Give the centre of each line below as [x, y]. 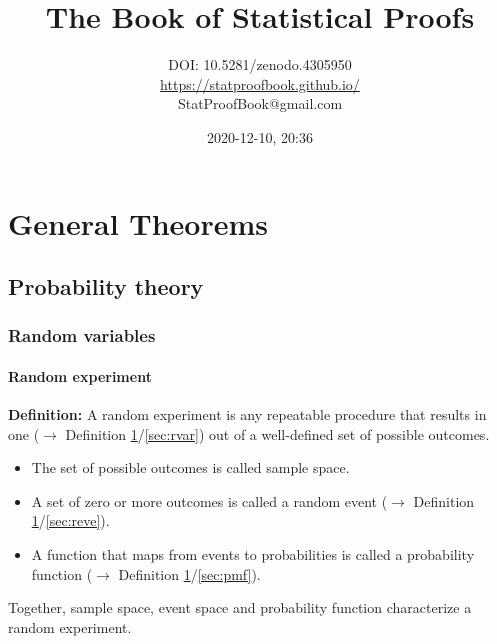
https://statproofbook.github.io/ [260, 83]
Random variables [82, 335]
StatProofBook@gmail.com [260, 103]
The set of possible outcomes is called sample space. [190, 467]
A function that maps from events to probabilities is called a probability [253, 554]
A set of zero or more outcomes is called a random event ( [209, 500]
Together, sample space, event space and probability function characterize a [240, 607]
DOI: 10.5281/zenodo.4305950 [260, 64]
